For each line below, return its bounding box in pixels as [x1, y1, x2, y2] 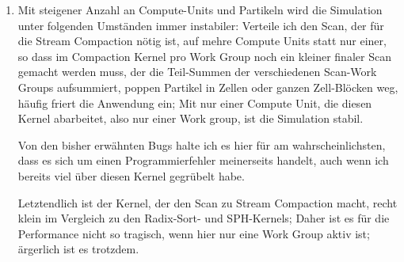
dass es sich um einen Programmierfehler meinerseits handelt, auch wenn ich [17, 152, 389, 169]
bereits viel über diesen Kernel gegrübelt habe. [17, 167, 245, 184]
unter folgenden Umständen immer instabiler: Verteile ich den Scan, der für [17, 17, 384, 33]
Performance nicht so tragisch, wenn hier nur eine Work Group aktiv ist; [17, 225, 370, 241]
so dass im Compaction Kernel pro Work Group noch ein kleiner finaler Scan [17, 47, 391, 64]
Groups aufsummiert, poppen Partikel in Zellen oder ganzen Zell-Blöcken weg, [17, 78, 398, 95]
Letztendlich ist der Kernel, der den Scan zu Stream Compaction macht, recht [17, 194, 398, 211]
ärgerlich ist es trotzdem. [17, 241, 139, 257]
